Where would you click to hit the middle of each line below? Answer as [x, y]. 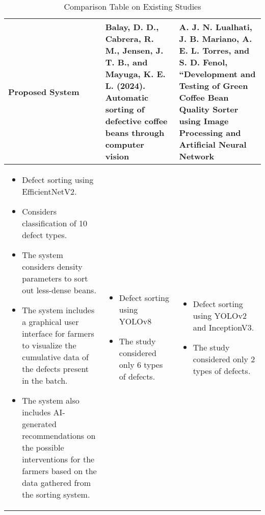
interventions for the [58, 459]
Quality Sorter [209, 109]
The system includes [58, 310]
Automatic [127, 97]
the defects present [56, 369]
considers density [52, 266]
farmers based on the [59, 471]
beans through [135, 133]
